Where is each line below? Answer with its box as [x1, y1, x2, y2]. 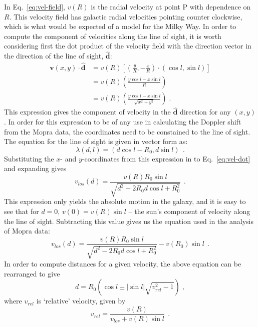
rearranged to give [4, 268, 60, 278]
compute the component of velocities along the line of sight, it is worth [4, 30, 221, 41]
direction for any [180, 106, 231, 117]
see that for [4, 205, 39, 216]
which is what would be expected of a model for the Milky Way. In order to [4, 21, 236, 31]
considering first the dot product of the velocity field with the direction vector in [4, 40, 251, 51]
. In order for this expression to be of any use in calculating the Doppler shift [4, 116, 241, 126]
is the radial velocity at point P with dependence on [91, 1, 251, 11]
